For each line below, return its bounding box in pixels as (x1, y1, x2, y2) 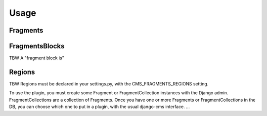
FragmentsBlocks (9, 42, 65, 50)
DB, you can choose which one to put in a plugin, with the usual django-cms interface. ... (9, 104, 190, 110)
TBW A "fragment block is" (9, 55, 64, 61)
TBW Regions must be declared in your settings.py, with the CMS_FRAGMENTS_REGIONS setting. (9, 80, 209, 86)
